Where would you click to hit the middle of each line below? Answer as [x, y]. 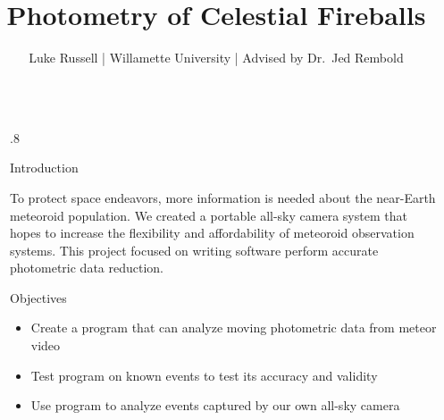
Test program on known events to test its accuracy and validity [204, 375]
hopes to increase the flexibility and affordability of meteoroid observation [212, 233]
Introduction [44, 168]
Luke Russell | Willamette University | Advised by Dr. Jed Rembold [216, 58]
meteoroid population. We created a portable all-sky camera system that [209, 215]
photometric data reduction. [87, 268]
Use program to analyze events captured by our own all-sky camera [215, 405]
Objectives [38, 297]
